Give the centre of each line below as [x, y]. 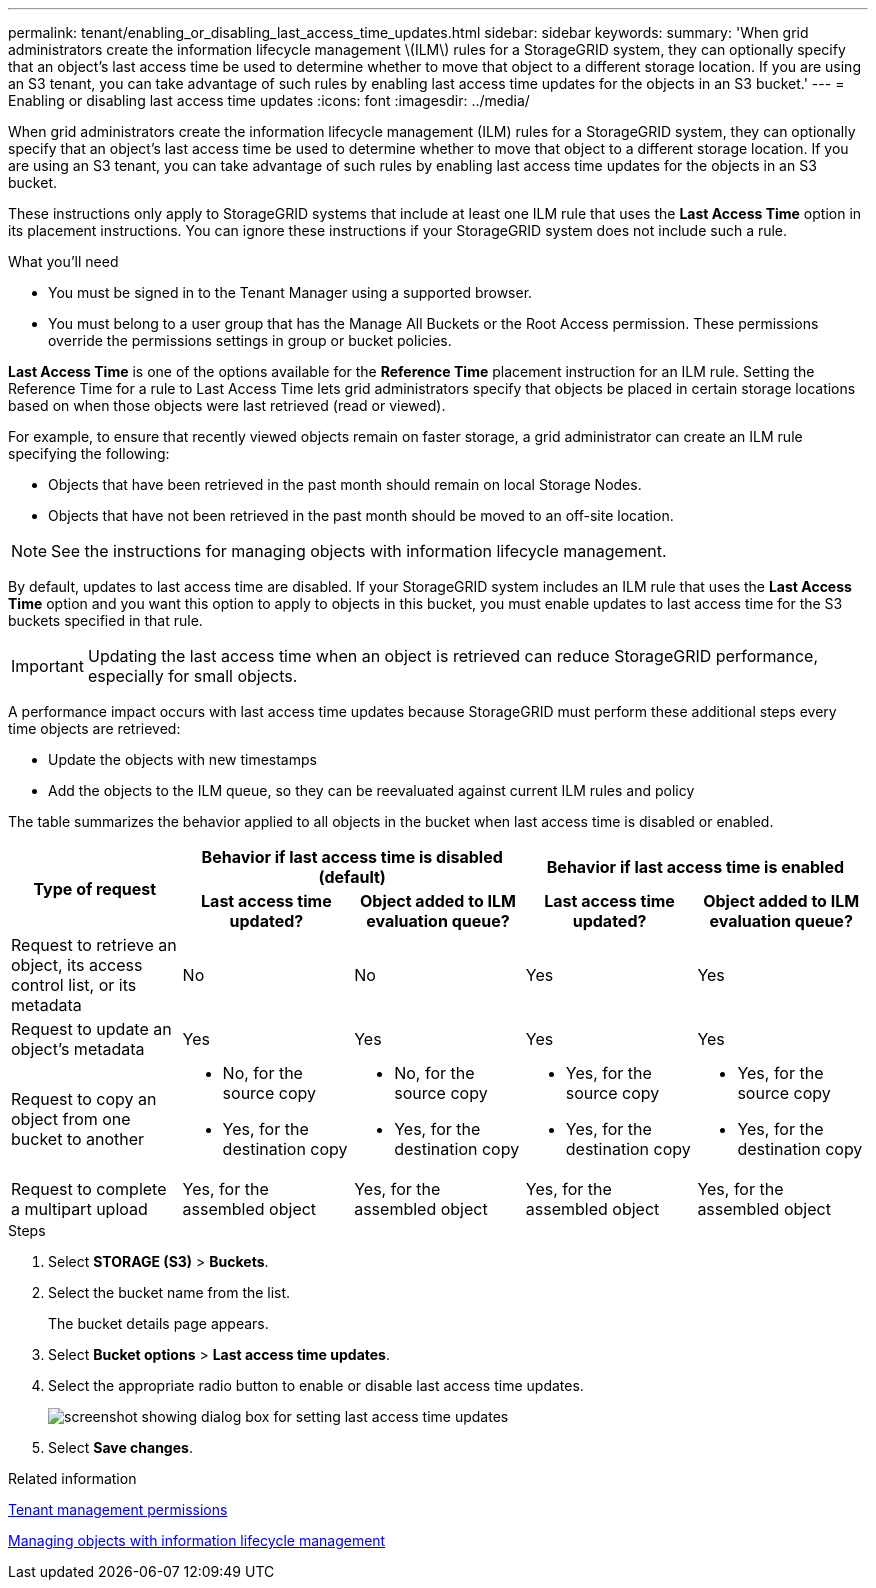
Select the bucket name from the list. [169, 1292]
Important [47, 666]
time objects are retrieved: [94, 728]
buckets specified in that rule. [105, 620]
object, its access [77, 965]
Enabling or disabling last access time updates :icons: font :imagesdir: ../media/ [269, 100]
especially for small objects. [192, 676]
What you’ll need [63, 261]
